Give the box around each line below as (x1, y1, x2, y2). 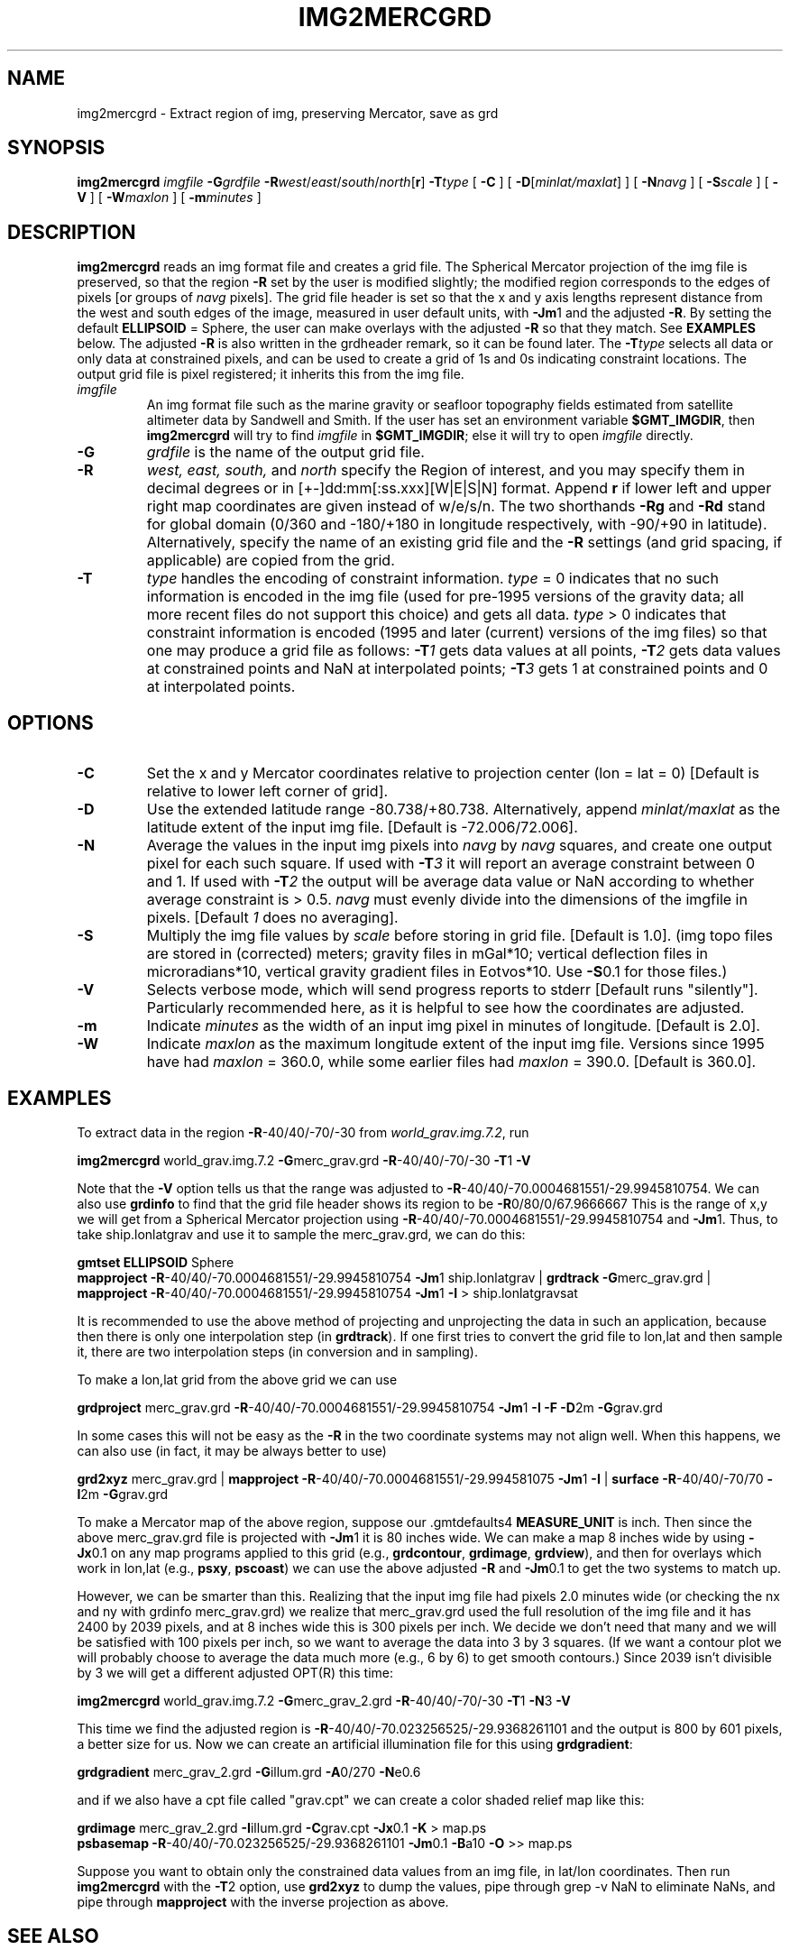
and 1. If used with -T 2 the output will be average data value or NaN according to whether (146, 872, 755, 891)
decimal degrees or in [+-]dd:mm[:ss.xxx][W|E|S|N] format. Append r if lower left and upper (146, 479, 772, 498)
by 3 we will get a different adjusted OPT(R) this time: (77, 1664, 393, 1680)
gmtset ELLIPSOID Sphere (77, 1254, 234, 1270)
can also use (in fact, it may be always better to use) (77, 1442, 387, 1458)
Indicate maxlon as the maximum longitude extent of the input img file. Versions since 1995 (146, 1035, 765, 1053)
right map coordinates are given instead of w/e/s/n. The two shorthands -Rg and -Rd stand (146, 497, 766, 516)
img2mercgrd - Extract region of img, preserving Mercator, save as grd (77, 105, 499, 121)
